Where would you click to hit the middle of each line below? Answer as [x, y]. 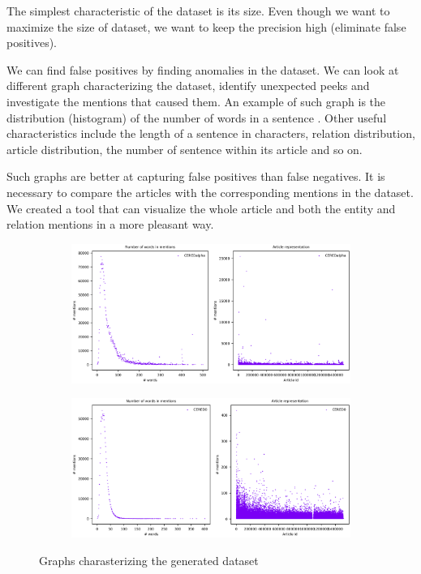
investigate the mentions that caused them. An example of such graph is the [196, 101]
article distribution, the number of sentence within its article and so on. [185, 149]
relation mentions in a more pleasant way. [110, 224]
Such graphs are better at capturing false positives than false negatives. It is [196, 176]
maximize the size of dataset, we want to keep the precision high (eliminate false [206, 26]
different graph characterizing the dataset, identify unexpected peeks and [188, 86]
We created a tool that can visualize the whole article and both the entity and [201, 208]
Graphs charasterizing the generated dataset [149, 560]
